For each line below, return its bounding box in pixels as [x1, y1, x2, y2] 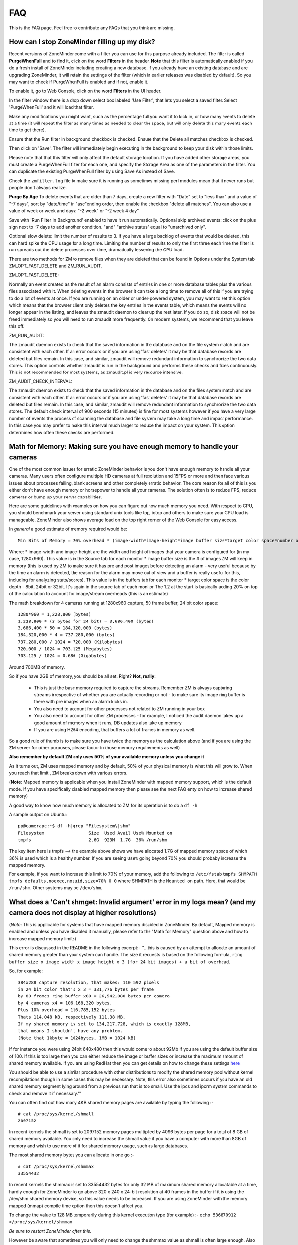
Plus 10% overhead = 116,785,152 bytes [18, 1007, 115, 1013]
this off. [9, 323, 25, 329]
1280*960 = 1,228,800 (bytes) [18, 612, 92, 617]
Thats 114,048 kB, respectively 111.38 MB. [18, 1014, 126, 1020]
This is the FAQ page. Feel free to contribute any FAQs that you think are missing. [9, 25, 175, 31]
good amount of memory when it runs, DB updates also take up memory [34, 720, 182, 726]
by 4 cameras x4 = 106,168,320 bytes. [18, 1000, 113, 1006]
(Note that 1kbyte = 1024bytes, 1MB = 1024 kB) [18, 1035, 136, 1041]
